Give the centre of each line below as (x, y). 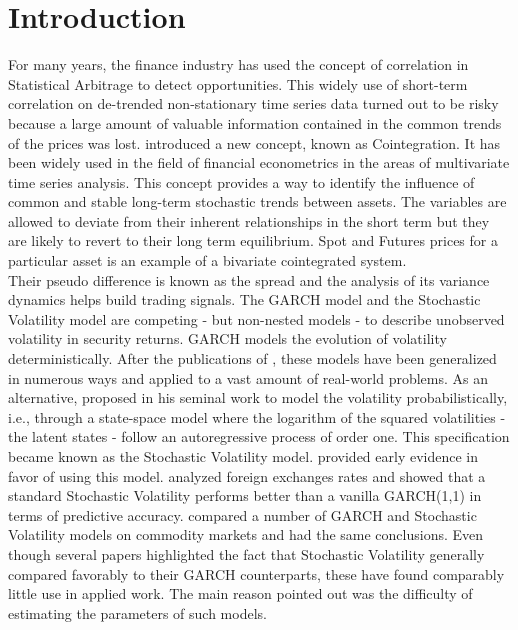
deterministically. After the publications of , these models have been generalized (252, 358)
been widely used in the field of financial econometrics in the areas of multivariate (259, 162)
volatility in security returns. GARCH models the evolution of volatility (227, 338)
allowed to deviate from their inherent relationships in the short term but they (249, 220)
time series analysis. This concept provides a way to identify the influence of (241, 181)
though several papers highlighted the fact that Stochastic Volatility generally (246, 553)
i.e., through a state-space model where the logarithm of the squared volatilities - (257, 416)
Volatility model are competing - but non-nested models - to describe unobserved (256, 318)
